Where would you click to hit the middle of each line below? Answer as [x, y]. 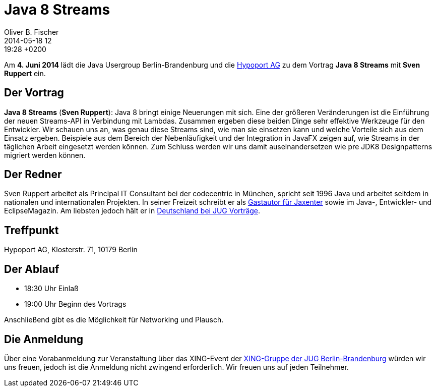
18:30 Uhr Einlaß [51, 289]
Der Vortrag [34, 93]
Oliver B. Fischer [32, 32]
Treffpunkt [32, 230]
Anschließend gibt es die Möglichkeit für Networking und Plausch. [114, 320]
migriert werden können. [45, 155]
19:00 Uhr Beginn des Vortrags [75, 304]
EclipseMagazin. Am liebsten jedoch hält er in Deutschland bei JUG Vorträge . [132, 211]
